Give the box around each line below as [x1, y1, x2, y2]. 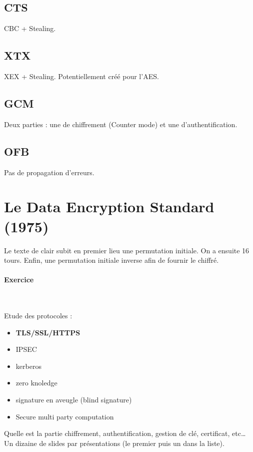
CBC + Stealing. [4, 23, 56, 34]
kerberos [15, 360, 41, 371]
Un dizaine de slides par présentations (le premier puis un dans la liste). [4, 437, 224, 448]
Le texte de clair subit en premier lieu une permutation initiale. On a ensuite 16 [4, 245, 249, 255]
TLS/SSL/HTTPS [15, 327, 80, 337]
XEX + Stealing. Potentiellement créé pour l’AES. [4, 71, 159, 81]
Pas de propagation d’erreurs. [4, 167, 94, 177]
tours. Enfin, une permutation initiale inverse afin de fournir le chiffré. [4, 255, 219, 265]
